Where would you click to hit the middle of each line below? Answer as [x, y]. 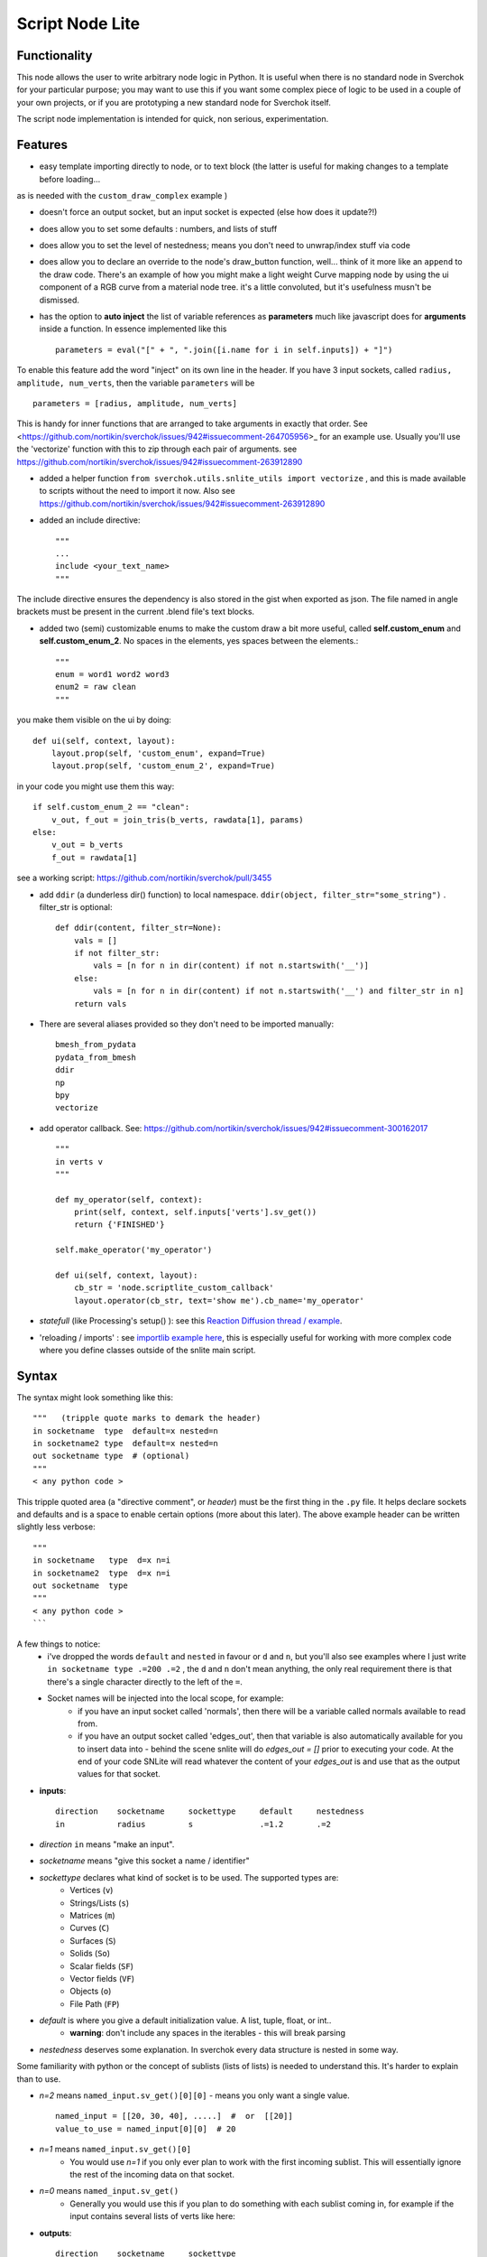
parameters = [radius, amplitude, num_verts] [135, 403]
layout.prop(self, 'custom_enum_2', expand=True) [163, 766]
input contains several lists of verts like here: [153, 2216]
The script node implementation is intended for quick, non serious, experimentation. [173, 119]
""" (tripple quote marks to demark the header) [147, 1418]
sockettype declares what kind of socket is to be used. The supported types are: [189, 1877]
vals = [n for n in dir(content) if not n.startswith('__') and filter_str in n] [279, 991]
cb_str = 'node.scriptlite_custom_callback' [174, 1288]
